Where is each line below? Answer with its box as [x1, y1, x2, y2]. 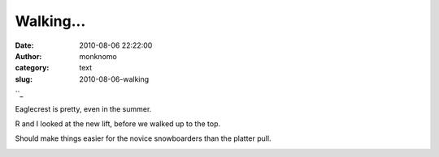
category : [15, 63, 50, 73]
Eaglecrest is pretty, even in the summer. [15, 104, 152, 113]
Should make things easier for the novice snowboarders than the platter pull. [15, 134, 272, 143]
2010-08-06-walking [79, 74, 150, 84]
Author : [15, 51, 42, 61]
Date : [15, 40, 34, 50]
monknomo [79, 51, 117, 61]
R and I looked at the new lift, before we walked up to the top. [15, 118, 221, 129]
